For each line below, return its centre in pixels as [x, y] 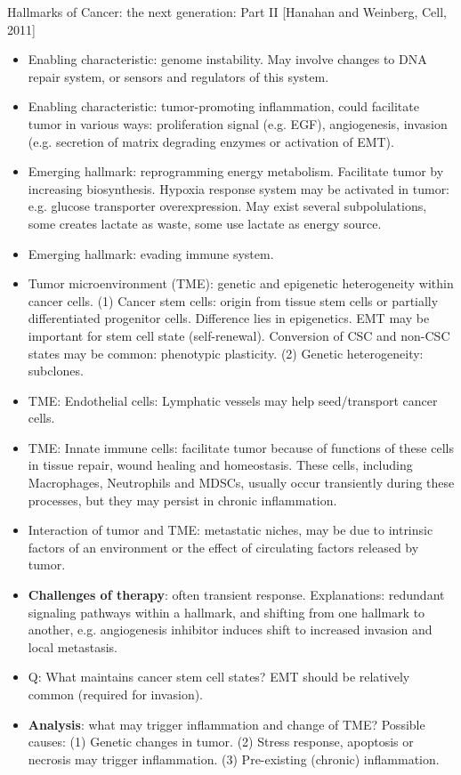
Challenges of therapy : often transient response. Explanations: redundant [236, 595]
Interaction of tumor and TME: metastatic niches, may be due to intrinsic [230, 530]
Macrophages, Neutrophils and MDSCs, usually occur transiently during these [241, 483]
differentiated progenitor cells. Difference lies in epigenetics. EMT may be [229, 318]
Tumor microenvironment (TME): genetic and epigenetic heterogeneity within [241, 283]
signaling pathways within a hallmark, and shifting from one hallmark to [226, 612]
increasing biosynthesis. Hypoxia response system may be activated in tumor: [239, 188]
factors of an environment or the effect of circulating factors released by [223, 547]
